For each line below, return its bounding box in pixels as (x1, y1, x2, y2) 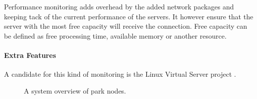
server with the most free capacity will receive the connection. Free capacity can (4, 21, 248, 31)
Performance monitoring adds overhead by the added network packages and (4, 1, 234, 11)
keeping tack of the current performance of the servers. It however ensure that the (4, 11, 254, 21)
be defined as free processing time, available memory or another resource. (4, 30, 227, 41)
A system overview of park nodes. (24, 85, 127, 96)
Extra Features (4, 49, 56, 60)
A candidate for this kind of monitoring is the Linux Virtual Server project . (4, 69, 236, 79)
